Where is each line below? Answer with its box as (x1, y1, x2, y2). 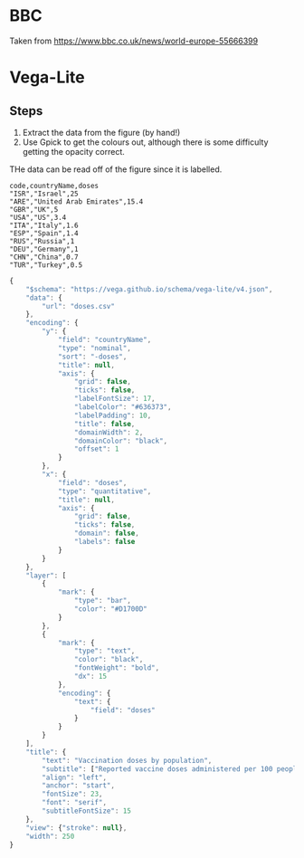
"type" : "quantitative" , (57, 486, 152, 496)
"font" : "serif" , (42, 798, 107, 807)
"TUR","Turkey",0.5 (9, 260, 83, 270)
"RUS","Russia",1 (9, 236, 75, 245)
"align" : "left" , (42, 773, 107, 782)
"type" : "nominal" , (57, 343, 131, 353)
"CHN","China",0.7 (9, 253, 79, 262)
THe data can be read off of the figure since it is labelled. (9, 164, 223, 175)
